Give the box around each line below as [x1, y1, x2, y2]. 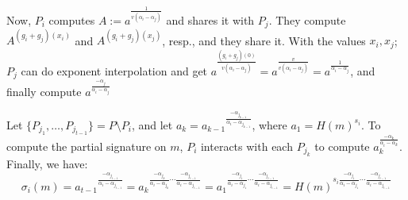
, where [252, 116, 287, 133]
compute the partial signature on [6, 137, 167, 154]
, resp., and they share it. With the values [162, 32, 366, 48]
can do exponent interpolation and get [21, 62, 208, 79]
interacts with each [200, 137, 293, 154]
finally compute [6, 83, 82, 100]
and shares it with [166, 11, 255, 28]
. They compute [268, 11, 346, 28]
